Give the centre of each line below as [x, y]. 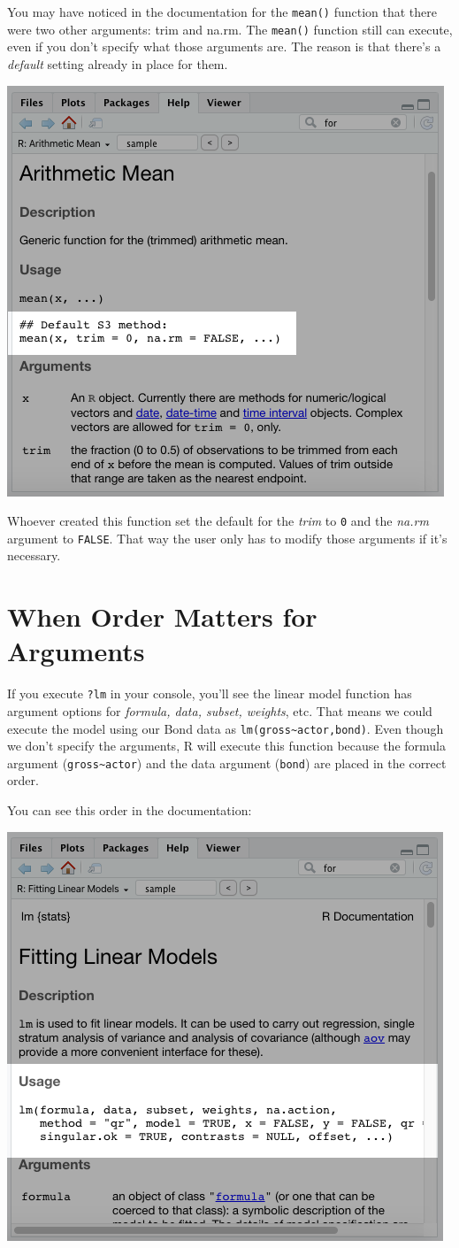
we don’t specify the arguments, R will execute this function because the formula [227, 746]
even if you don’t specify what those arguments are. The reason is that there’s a [224, 46]
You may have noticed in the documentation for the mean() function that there [222, 12]
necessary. [34, 555]
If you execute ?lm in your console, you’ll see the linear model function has [210, 693]
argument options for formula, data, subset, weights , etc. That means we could [220, 710]
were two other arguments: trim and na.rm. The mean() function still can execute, [230, 29]
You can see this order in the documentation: [130, 810]
